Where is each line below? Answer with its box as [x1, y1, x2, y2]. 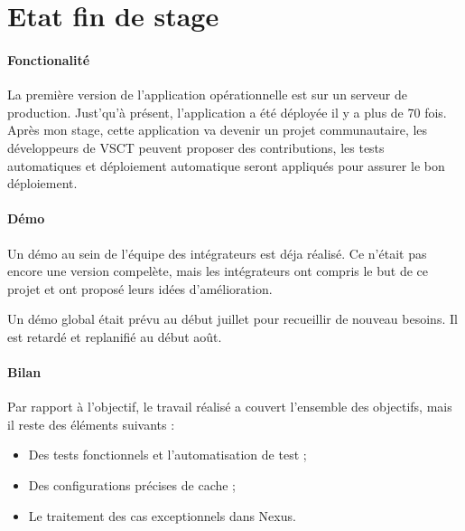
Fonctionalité [7, 50, 90, 69]
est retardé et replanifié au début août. [7, 327, 222, 346]
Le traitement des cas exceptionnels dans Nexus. [28, 506, 296, 525]
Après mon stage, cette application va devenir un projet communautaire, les [7, 120, 428, 139]
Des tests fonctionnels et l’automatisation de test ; [28, 445, 307, 464]
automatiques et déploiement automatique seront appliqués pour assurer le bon [7, 156, 445, 175]
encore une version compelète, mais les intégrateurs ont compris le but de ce [7, 261, 429, 280]
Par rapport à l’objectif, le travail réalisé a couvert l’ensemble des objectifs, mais [7, 397, 452, 416]
